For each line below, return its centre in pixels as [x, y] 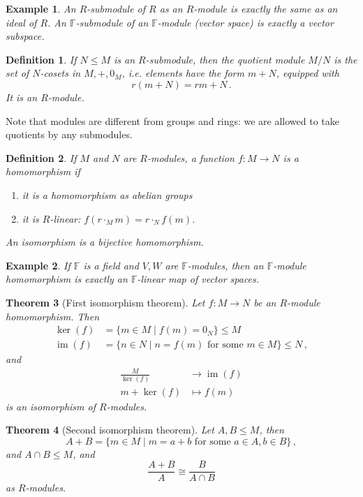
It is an [22, 97]
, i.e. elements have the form [183, 73]
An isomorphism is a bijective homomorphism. [105, 242]
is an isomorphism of [51, 406]
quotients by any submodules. [69, 134]
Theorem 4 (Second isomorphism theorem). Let [110, 430]
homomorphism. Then [53, 316]
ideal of [21, 22]
